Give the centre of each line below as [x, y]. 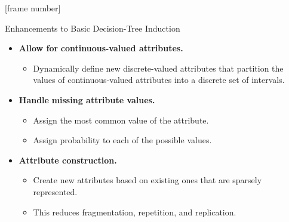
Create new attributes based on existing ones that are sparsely [147, 180]
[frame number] [33, 8]
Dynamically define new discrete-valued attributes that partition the [158, 68]
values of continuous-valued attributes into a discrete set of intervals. [159, 80]
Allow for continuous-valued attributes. [101, 48]
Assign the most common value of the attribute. [121, 120]
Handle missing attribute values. [87, 99]
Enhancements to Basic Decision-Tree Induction [93, 28]
